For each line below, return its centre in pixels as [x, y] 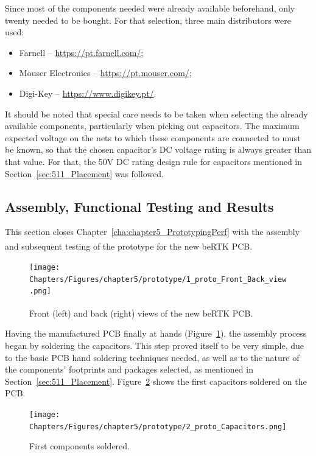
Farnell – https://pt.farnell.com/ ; [81, 52]
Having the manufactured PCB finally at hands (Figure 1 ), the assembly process [156, 333]
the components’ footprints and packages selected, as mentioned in [129, 369]
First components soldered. [80, 446]
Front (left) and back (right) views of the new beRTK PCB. [141, 313]
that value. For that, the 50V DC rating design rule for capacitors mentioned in [154, 161]
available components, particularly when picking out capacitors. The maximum [152, 126]
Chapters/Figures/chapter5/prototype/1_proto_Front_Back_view [158, 279]
